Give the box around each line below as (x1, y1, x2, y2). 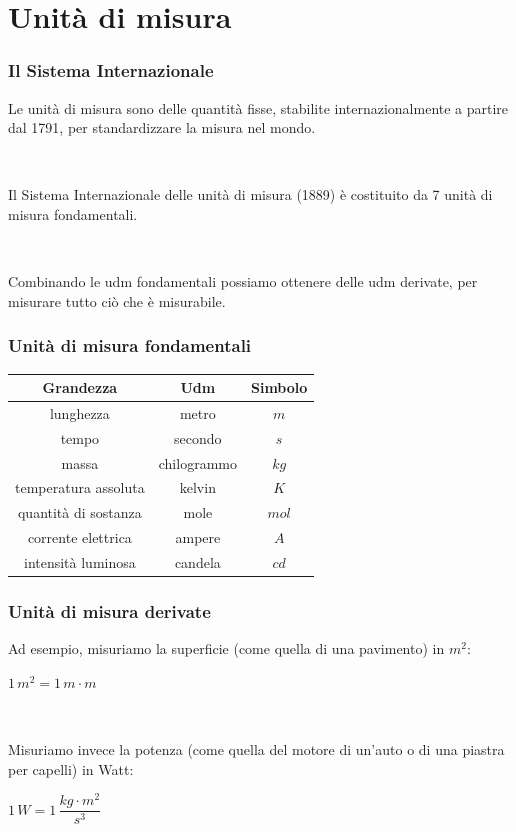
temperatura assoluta (15, 477, 145, 498)
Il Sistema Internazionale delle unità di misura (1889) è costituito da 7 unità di (8, 184, 493, 205)
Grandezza (42, 377, 118, 398)
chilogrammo (158, 452, 237, 473)
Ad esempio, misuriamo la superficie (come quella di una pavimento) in (8, 638, 445, 659)
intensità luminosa (23, 551, 136, 572)
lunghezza (49, 402, 110, 423)
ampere (175, 527, 221, 548)
